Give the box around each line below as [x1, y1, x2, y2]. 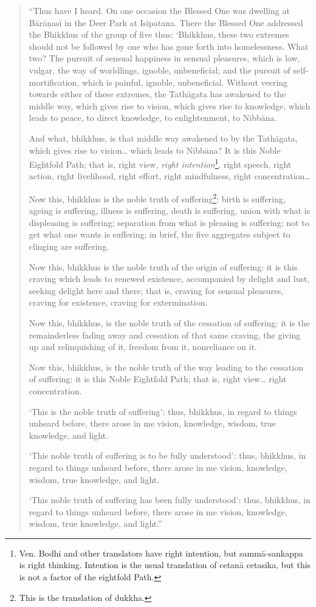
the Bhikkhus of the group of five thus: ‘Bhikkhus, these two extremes [29, 28, 289, 41]
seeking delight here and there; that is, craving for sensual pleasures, [29, 284, 284, 297]
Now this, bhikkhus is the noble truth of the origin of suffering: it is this [29, 260, 298, 273]
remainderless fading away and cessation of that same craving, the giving [29, 328, 301, 341]
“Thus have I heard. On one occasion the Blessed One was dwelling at [29, 4, 290, 16]
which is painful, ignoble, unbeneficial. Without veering [81, 75, 288, 88]
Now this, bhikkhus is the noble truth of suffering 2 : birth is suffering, [29, 190, 286, 205]
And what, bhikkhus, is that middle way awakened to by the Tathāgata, [29, 131, 298, 144]
